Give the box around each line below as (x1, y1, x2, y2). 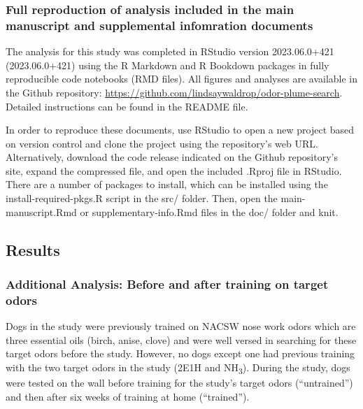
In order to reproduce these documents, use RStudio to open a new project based (6, 122, 355, 137)
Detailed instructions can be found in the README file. (6, 99, 248, 113)
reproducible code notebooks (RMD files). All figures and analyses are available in (6, 71, 358, 86)
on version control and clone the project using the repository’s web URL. (6, 136, 318, 150)
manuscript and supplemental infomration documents (6, 16, 313, 34)
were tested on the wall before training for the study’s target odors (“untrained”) (6, 375, 353, 390)
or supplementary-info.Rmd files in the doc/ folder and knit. (80, 204, 339, 219)
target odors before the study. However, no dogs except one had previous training (6, 346, 355, 361)
